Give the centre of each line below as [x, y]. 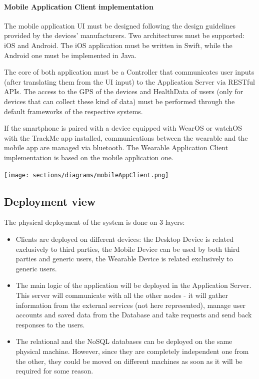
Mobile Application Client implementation [79, 6]
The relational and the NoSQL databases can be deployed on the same [124, 341]
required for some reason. [54, 371]
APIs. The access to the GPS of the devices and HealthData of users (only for [124, 91]
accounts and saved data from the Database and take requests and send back [134, 315]
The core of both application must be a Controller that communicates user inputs [129, 72]
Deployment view [50, 201]
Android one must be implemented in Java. [70, 55]
